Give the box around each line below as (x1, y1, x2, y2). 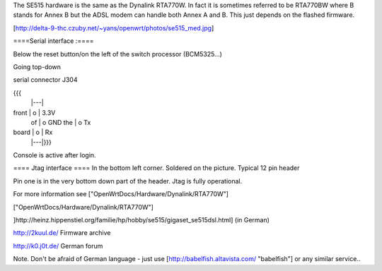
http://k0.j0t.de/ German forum (13, 241, 103, 250)
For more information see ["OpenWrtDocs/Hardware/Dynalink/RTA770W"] (13, 190, 229, 198)
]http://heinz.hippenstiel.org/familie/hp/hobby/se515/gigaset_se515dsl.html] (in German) (13, 216, 270, 224)
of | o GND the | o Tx (30, 118, 91, 126)
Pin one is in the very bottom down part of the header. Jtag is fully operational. (13, 176, 243, 185)
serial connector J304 (13, 76, 78, 84)
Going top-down (13, 62, 62, 71)
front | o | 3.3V (13, 108, 56, 116)
